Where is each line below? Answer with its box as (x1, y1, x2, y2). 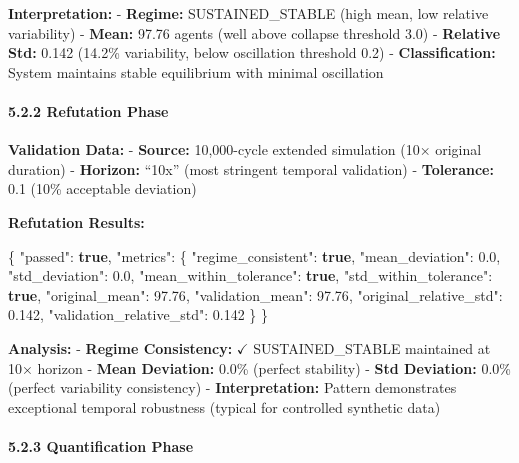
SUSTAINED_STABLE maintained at (253, 337, 491, 358)
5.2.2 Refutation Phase (8, 100, 169, 121)
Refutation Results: (8, 211, 145, 232)
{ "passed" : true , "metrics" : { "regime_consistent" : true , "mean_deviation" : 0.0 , (8, 245, 501, 266)
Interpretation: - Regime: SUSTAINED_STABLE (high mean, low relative (8, 3, 489, 23)
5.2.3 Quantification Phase (8, 435, 194, 456)
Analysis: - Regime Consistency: (8, 337, 233, 358)
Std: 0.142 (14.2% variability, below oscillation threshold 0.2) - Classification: (8, 42, 496, 63)
